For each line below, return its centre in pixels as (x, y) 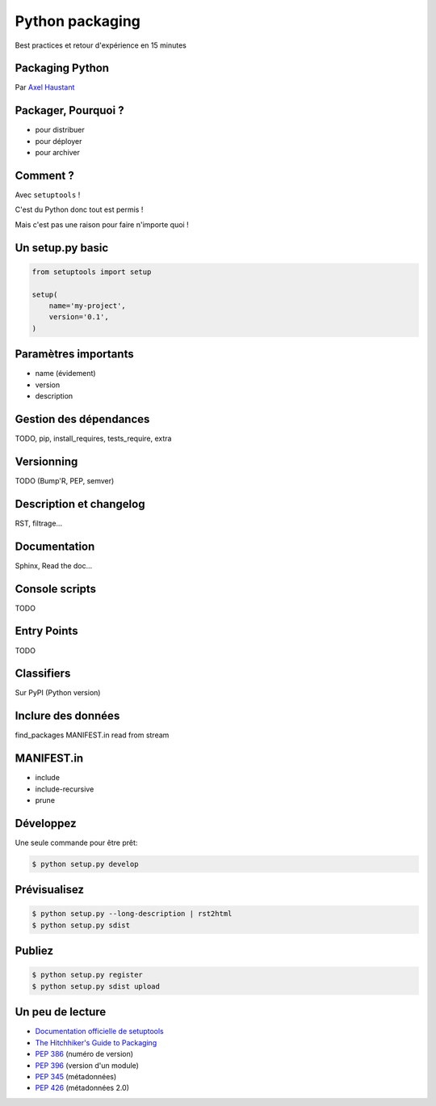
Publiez (34, 951)
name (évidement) (65, 374)
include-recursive (65, 789)
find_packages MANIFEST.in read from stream (92, 735)
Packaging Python (62, 68)
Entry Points (46, 631)
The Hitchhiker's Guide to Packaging (96, 1042)
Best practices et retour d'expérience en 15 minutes (101, 45)
